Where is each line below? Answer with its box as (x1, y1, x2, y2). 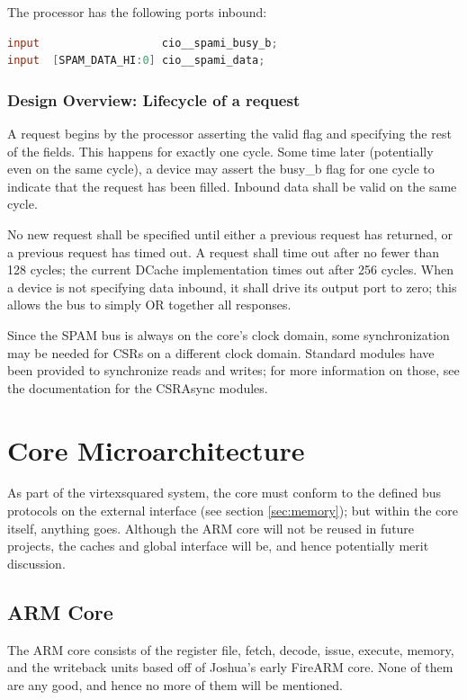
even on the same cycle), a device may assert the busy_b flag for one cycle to (7, 159, 435, 178)
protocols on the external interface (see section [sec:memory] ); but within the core (7, 501, 458, 520)
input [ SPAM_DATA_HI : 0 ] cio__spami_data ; (7, 54, 265, 67)
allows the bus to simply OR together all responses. (7, 295, 292, 314)
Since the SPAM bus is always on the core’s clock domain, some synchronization (7, 325, 450, 344)
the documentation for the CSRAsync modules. (7, 378, 268, 397)
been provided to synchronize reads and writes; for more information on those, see (7, 361, 460, 380)
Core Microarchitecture (7, 431, 305, 468)
